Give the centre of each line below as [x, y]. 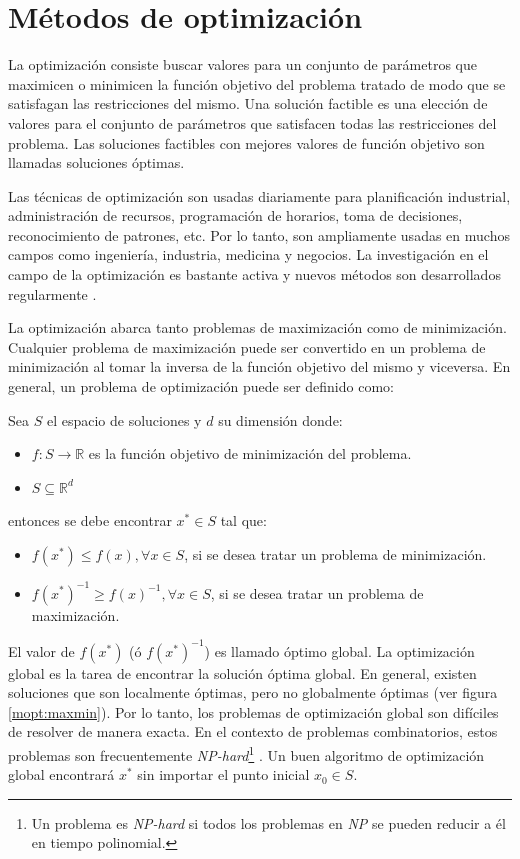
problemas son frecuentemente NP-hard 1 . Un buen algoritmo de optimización [246, 753]
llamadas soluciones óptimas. [96, 162]
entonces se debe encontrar [90, 520]
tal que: [243, 520]
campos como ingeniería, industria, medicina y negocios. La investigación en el [248, 254]
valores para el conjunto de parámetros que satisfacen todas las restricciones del [252, 122]
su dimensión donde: [280, 419]
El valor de [41, 650]
